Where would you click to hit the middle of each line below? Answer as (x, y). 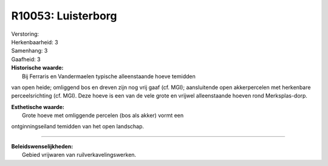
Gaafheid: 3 (26, 59)
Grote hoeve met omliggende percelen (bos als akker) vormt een (103, 116)
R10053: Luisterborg (64, 16)
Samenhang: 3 (29, 51)
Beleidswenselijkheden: (42, 146)
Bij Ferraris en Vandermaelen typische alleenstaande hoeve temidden (109, 76)
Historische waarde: (37, 68)
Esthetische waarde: (38, 107)
